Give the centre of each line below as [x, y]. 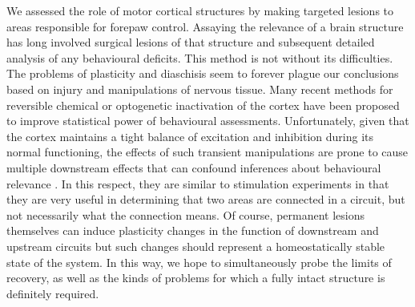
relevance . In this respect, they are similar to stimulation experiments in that [198, 183]
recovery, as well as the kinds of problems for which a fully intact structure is [196, 278]
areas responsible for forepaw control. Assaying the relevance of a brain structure [205, 26]
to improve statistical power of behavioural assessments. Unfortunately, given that [208, 121]
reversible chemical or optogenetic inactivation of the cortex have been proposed [203, 105]
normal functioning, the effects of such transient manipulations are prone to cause [207, 152]
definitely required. [53, 293]
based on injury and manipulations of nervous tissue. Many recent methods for [200, 89]
